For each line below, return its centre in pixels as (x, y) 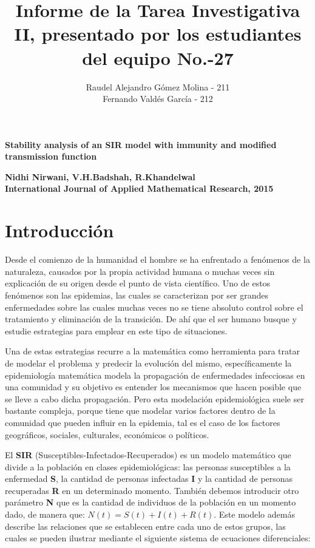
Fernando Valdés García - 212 (158, 99)
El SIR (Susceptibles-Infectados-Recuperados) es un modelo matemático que (148, 455)
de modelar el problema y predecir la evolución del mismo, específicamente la (148, 363)
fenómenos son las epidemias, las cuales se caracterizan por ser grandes (137, 295)
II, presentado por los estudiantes (158, 34)
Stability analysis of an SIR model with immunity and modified (141, 144)
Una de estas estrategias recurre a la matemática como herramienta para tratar (152, 351)
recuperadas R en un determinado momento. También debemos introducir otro (152, 490)
